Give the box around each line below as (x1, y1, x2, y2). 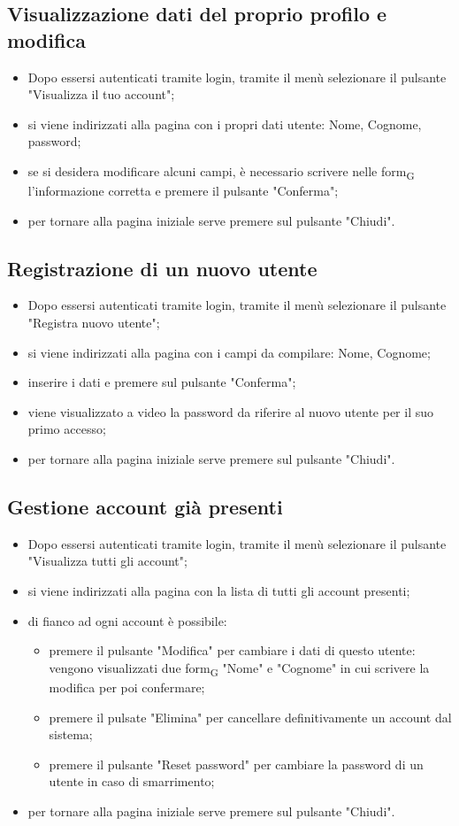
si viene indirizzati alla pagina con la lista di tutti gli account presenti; (27, 582, 410, 600)
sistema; (49, 725, 93, 744)
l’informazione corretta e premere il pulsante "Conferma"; (27, 181, 339, 200)
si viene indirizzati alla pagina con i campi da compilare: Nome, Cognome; (27, 343, 431, 361)
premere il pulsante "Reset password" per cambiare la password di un (49, 754, 424, 773)
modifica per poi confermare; (49, 677, 205, 696)
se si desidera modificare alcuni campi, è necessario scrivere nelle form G (27, 161, 415, 182)
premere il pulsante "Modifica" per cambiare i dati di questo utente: (49, 641, 416, 660)
